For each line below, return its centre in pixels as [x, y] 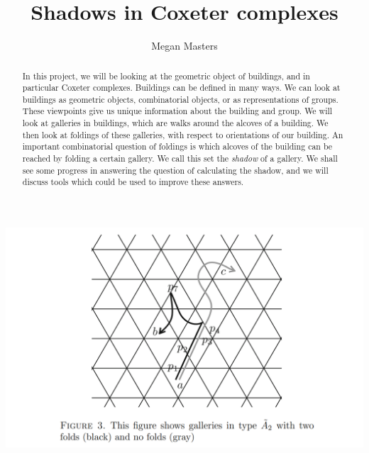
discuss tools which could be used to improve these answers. [133, 182]
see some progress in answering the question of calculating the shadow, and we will [175, 170]
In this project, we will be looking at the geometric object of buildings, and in [166, 75]
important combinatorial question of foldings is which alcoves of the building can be [177, 146]
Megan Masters [184, 46]
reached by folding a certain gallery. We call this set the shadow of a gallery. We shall [180, 158]
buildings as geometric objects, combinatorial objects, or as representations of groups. [180, 99]
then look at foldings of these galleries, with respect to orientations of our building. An [183, 134]
